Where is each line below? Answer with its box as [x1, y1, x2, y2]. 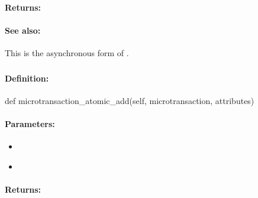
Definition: [5, 72, 49, 84]
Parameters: [5, 117, 55, 129]
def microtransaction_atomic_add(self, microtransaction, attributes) [5, 94, 254, 106]
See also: [5, 24, 41, 36]
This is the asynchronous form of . [5, 46, 129, 59]
